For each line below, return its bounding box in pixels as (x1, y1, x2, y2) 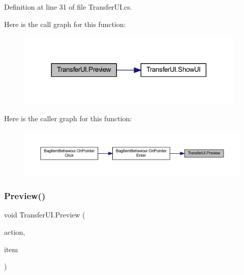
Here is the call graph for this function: (4, 18, 126, 29)
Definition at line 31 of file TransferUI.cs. (4, 2, 132, 12)
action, (4, 227, 25, 237)
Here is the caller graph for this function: (4, 113, 132, 124)
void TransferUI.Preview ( (4, 209, 85, 220)
